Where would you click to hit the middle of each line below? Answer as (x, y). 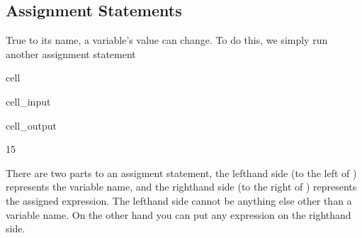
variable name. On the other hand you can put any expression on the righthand (179, 214)
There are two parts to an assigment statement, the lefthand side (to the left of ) (181, 172)
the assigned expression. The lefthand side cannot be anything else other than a (179, 200)
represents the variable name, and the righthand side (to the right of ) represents (181, 187)
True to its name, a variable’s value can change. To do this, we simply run (167, 40)
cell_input (28, 101)
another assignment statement (71, 53)
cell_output (31, 125)
